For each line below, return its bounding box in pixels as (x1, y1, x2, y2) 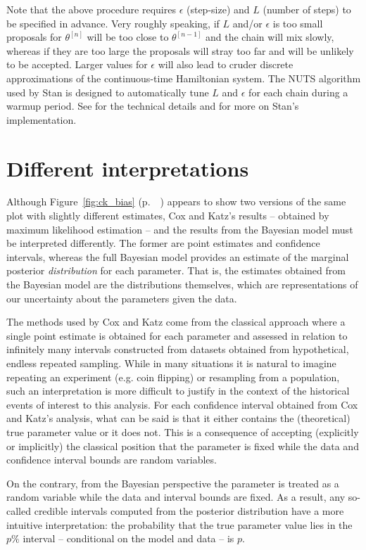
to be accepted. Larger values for (6, 57, 148, 72)
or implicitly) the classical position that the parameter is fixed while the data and (6, 438, 359, 453)
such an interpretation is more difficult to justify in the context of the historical (6, 383, 350, 398)
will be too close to (87, 30, 169, 44)
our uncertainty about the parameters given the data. (6, 290, 237, 305)
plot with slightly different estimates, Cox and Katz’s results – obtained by (6, 208, 329, 223)
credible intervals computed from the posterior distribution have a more (34, 503, 344, 518)
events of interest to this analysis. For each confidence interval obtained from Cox (6, 397, 358, 411)
